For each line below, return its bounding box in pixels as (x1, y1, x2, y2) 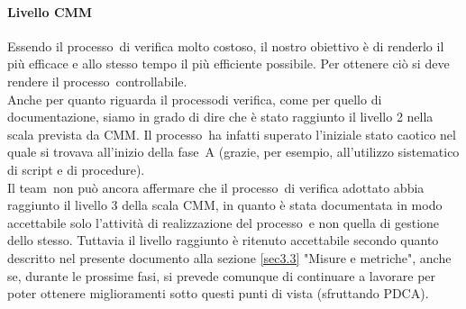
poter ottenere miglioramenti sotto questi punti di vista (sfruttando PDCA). (7, 284, 429, 303)
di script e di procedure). (7, 159, 145, 178)
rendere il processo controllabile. (7, 71, 187, 90)
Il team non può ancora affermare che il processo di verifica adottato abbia (7, 177, 425, 196)
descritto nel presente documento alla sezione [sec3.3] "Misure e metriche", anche (7, 248, 452, 267)
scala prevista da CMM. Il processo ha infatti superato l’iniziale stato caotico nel (7, 124, 456, 143)
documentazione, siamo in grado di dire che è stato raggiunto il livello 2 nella (7, 107, 434, 126)
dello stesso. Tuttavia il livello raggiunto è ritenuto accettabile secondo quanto (7, 231, 439, 250)
